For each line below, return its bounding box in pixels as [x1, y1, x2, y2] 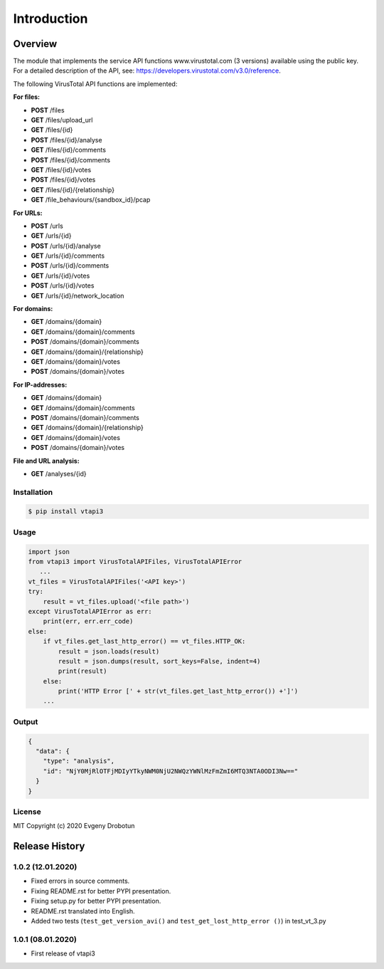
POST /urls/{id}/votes [31, 281, 95, 290]
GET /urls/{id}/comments [31, 251, 105, 260]
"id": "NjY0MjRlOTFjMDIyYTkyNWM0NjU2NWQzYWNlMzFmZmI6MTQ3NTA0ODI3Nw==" [43, 767, 299, 775]
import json [28, 548, 70, 555]
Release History [13, 840, 85, 852]
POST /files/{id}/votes [31, 175, 96, 184]
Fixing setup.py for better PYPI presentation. [31, 897, 161, 906]
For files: [13, 93, 41, 101]
